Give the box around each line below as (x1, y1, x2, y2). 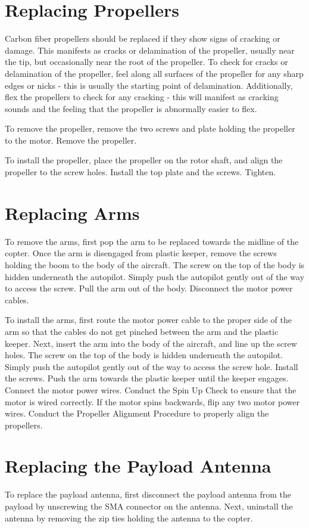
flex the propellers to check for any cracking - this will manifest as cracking (5, 91, 279, 103)
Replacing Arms (5, 200, 140, 225)
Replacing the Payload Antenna (5, 454, 271, 478)
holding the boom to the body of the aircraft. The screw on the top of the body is (5, 258, 305, 271)
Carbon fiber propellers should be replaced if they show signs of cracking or (5, 32, 280, 45)
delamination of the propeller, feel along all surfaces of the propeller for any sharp (5, 67, 304, 79)
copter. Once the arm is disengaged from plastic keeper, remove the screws (5, 247, 277, 259)
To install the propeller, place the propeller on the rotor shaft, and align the (5, 154, 283, 166)
